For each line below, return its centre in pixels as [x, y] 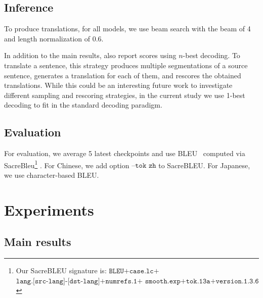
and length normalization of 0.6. [54, 38]
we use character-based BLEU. [52, 175]
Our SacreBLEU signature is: [61, 270]
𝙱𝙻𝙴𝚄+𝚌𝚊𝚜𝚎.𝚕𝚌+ [134, 271]
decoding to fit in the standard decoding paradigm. [83, 105]
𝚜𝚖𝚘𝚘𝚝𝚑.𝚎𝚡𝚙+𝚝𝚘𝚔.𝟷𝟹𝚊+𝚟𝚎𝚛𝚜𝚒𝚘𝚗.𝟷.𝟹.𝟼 [202, 281]
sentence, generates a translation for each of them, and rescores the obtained [123, 75]
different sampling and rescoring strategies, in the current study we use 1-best [125, 95]
